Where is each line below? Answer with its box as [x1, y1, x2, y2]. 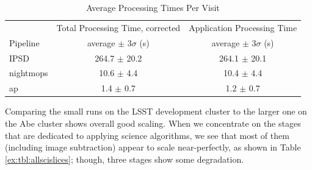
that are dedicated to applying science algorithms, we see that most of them [5, 129, 289, 141]
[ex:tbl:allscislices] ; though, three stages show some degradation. [5, 152, 244, 165]
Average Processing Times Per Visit [86, 1, 220, 13]
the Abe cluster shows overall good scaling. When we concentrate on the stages [5, 116, 301, 129]
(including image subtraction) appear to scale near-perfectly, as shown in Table [5, 141, 301, 154]
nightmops [9, 66, 48, 79]
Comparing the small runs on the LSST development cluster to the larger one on [5, 105, 307, 118]
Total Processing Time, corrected [56, 21, 181, 34]
